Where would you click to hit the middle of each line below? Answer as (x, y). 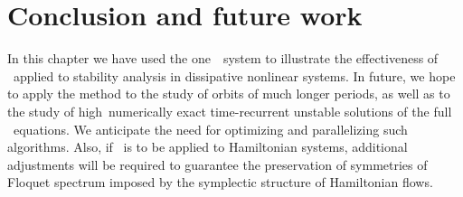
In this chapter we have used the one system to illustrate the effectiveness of (223, 58)
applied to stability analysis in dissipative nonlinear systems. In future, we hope (234, 75)
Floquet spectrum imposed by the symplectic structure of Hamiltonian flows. (220, 182)
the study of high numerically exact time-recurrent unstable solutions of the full (230, 111)
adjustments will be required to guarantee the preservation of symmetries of (217, 164)
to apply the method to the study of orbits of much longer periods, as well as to (229, 94)
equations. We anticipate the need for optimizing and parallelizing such (210, 129)
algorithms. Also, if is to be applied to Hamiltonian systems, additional (208, 147)
